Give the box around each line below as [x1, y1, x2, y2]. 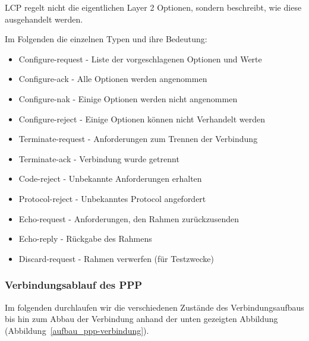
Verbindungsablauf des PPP [5, 277, 143, 292]
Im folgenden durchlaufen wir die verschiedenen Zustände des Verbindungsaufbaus [5, 301, 304, 313]
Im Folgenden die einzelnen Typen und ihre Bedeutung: [5, 33, 207, 45]
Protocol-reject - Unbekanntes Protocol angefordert [18, 192, 206, 204]
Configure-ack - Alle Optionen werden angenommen [18, 72, 207, 85]
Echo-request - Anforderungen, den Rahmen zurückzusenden [18, 212, 239, 225]
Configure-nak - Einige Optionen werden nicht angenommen [18, 92, 238, 105]
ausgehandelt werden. [5, 12, 83, 25]
